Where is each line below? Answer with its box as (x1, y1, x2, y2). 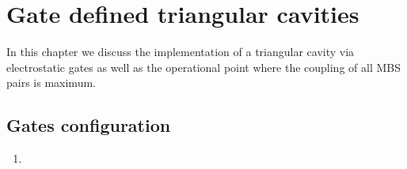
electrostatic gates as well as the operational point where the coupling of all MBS (6, 58, 401, 75)
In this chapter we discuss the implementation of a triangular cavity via (6, 43, 355, 60)
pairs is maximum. (6, 74, 96, 91)
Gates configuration (6, 113, 171, 137)
